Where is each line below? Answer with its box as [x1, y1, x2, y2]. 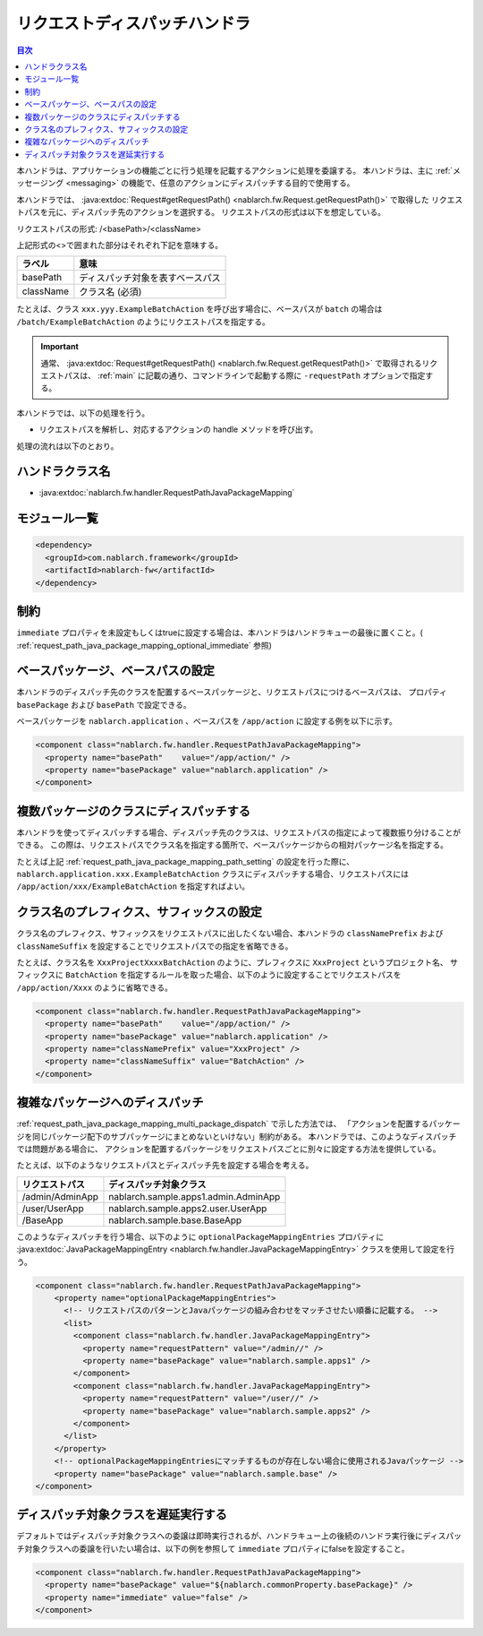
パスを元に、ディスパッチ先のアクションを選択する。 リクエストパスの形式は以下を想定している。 [23, 207, 386, 218]
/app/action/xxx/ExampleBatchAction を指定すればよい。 [16, 881, 250, 891]
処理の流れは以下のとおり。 [16, 440, 119, 452]
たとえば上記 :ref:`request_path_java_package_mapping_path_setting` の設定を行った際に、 [16, 856, 355, 866]
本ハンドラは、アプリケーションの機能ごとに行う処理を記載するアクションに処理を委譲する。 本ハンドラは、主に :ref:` [16, 166, 453, 177]
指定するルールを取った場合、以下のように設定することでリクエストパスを [126, 969, 402, 980]
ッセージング [16, 177, 64, 188]
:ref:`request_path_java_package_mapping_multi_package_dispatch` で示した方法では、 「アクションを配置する [16, 1118, 429, 1129]
